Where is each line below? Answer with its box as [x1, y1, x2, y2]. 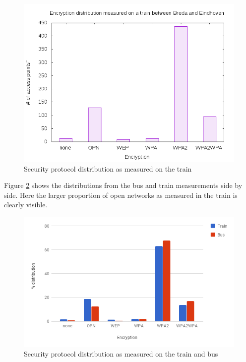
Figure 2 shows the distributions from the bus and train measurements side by [4, 180, 243, 190]
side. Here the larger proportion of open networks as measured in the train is [4, 189, 238, 200]
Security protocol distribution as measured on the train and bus [24, 348, 218, 359]
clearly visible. [4, 199, 48, 210]
